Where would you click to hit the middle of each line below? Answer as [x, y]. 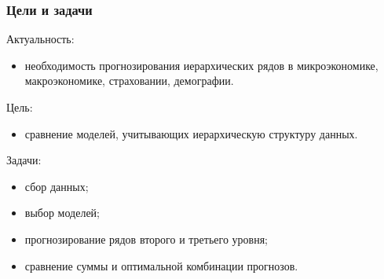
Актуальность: [40, 39]
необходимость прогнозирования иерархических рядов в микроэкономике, [201, 65]
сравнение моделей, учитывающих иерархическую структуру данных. [191, 133]
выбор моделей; [62, 213]
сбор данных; [57, 186]
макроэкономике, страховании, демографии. [129, 81]
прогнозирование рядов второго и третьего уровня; [146, 239]
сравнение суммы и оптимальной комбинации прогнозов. [161, 265]
